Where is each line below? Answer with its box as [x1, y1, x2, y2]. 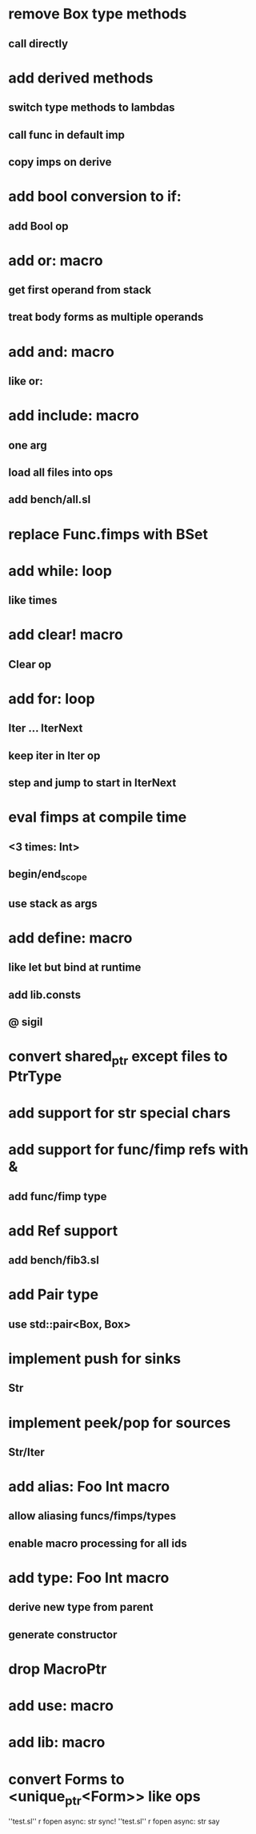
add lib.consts [8, 988, 82, 1001]
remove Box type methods [8, 5, 187, 23]
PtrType [8, 1067, 62, 1085]
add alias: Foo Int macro [8, 1478, 170, 1496]
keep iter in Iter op [8, 749, 101, 762]
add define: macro [8, 928, 133, 947]
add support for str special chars [8, 1104, 231, 1122]
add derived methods [8, 69, 154, 87]
